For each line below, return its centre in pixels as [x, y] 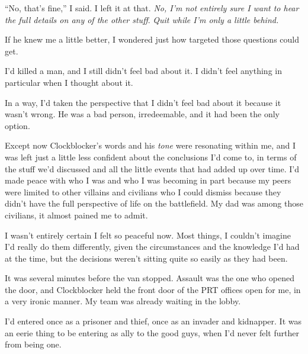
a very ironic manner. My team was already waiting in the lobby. [123, 301]
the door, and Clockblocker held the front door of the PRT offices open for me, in [153, 289]
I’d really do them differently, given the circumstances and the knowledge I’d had [152, 247]
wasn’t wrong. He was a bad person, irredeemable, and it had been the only [142, 114]
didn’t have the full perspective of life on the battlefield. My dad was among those [154, 203]
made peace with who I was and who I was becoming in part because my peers [148, 180]
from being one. [33, 344]
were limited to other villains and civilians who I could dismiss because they [143, 192]
